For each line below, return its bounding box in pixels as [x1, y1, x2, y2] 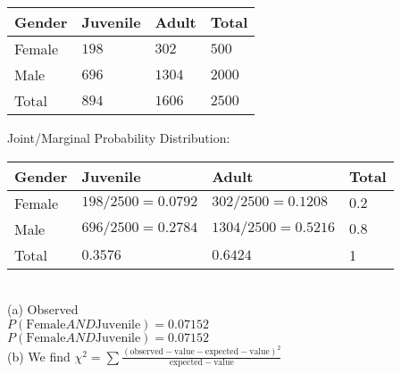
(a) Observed [7, 300, 79, 319]
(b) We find [7, 346, 71, 365]
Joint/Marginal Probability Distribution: [7, 129, 230, 146]
